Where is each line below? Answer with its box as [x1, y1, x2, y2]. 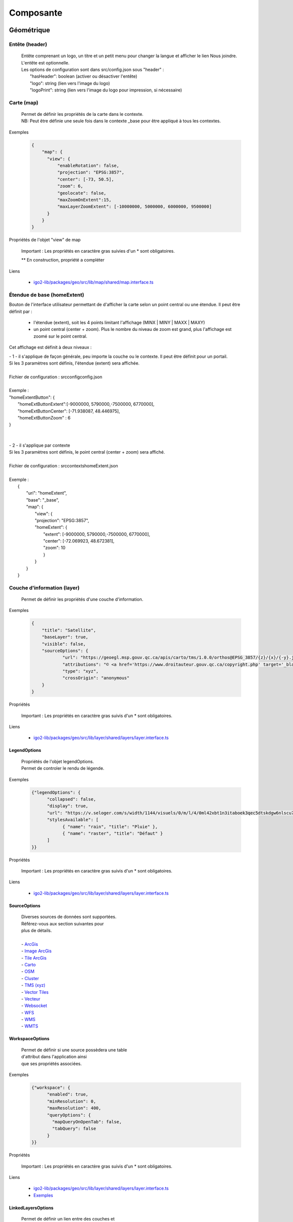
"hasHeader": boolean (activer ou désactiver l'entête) [30, 73, 138, 79]
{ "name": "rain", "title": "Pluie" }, [62, 824, 158, 829]
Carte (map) [9, 99, 39, 106]
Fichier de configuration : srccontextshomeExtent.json [9, 462, 118, 469]
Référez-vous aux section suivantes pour [21, 920, 104, 926]
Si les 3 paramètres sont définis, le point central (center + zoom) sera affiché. [9, 449, 166, 455]
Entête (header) [9, 41, 47, 47]
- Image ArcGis [21, 948, 52, 954]
